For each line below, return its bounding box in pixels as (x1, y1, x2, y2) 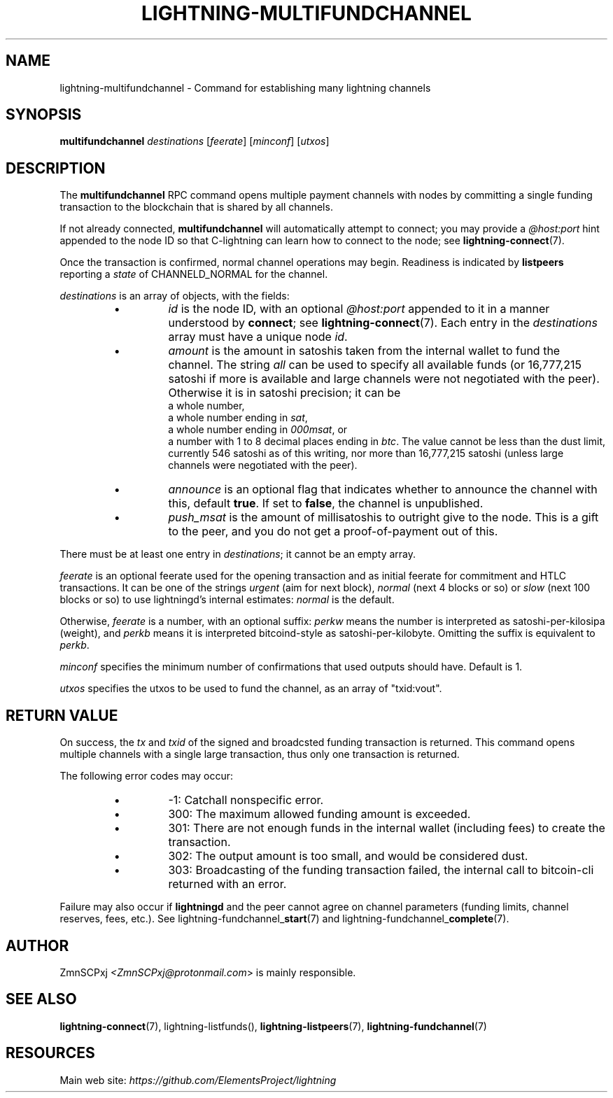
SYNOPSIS (6, 106, 82, 124)
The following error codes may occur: (59, 770, 233, 782)
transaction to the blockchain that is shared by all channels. (59, 201, 333, 213)
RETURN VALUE (6, 706, 118, 724)
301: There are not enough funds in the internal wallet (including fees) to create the (168, 821, 605, 836)
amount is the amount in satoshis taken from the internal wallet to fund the (168, 344, 561, 358)
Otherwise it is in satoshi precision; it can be (168, 386, 401, 400)
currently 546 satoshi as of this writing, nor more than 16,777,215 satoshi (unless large (168, 447, 564, 460)
